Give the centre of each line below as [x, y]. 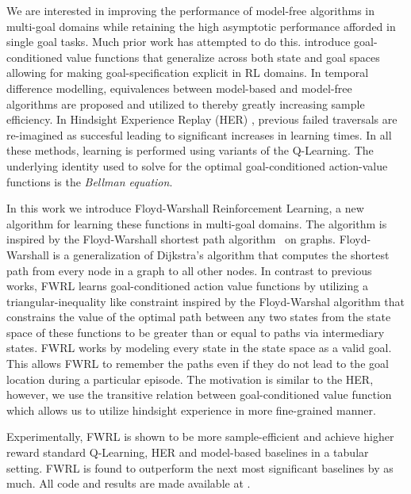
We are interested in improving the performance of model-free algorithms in [190, 10]
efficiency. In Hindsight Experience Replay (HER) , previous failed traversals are [202, 119]
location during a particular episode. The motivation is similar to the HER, [190, 379]
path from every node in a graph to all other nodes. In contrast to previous [189, 270]
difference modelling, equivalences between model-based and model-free [179, 88]
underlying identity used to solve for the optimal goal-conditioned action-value [197, 165]
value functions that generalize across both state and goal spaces [223, 57]
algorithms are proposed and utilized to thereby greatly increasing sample [186, 103]
